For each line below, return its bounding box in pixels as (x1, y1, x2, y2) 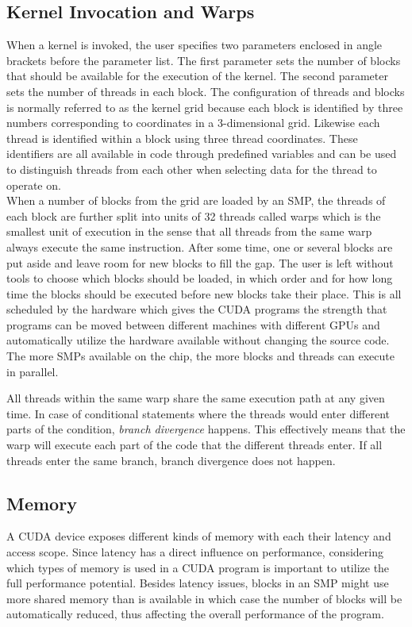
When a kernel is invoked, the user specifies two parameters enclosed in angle (6, 37, 383, 53)
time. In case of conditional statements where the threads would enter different (6, 405, 391, 421)
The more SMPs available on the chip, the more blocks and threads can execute (6, 348, 395, 364)
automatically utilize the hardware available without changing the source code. (6, 332, 390, 348)
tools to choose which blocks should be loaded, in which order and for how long (6, 270, 393, 287)
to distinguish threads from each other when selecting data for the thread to (6, 160, 377, 177)
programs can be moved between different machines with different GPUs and (6, 316, 380, 333)
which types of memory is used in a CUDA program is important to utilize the (6, 559, 390, 575)
